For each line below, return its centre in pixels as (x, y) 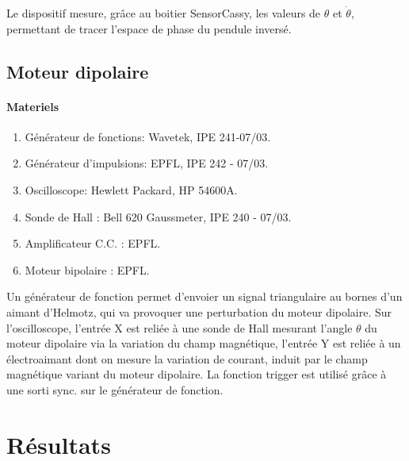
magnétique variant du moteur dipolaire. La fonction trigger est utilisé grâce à (197, 374)
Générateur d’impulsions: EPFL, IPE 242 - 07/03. (147, 163)
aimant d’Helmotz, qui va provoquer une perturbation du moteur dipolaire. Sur (199, 311)
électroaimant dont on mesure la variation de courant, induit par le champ (187, 358)
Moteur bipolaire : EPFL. (87, 269)
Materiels (33, 106)
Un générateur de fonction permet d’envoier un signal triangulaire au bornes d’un (204, 296)
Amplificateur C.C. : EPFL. (93, 243)
